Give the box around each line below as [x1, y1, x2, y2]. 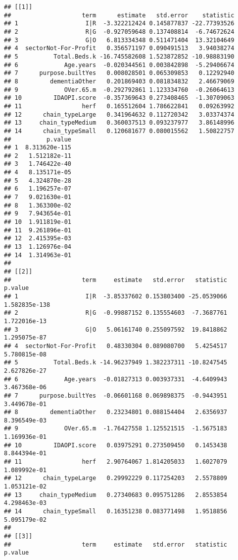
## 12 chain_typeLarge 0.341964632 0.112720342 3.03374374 [4, 111, 235, 118]
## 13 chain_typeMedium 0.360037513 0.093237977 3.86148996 [4, 119, 235, 127]
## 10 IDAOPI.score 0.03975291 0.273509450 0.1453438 [4, 441, 228, 449]
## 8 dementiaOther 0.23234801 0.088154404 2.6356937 [4, 409, 228, 416]
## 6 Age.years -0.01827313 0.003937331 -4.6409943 [4, 375, 228, 383]
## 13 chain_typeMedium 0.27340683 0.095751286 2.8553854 [4, 491, 228, 498]
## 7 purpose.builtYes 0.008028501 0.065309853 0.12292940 [4, 70, 235, 77]
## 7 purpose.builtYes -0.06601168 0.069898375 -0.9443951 [4, 392, 228, 399]
